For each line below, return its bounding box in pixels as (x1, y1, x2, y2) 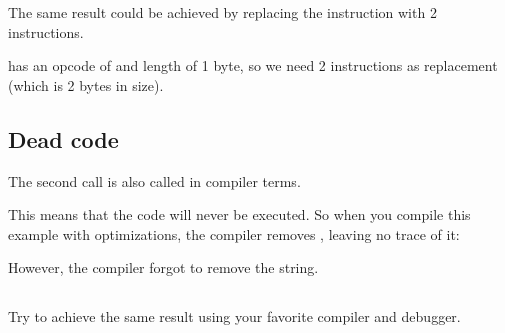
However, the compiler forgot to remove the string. (8, 257, 319, 278)
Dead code (8, 123, 119, 154)
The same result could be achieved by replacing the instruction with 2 (8, 2, 437, 22)
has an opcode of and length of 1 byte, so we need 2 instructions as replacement (8, 55, 498, 76)
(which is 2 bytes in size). (8, 74, 164, 95)
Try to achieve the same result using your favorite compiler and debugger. (8, 306, 461, 327)
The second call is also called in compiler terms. (8, 170, 301, 191)
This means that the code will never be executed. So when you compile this (8, 204, 471, 225)
